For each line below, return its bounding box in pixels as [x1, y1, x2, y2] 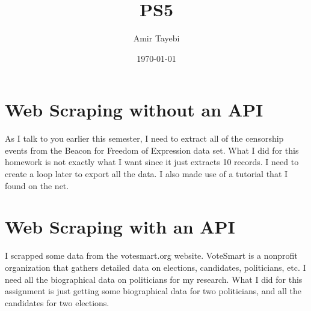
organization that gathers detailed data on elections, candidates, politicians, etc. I [5, 261, 306, 273]
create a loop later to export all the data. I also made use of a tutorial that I [5, 168, 288, 180]
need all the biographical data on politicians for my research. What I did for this [5, 273, 303, 285]
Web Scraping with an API [5, 214, 235, 239]
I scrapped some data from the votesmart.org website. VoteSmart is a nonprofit [5, 249, 298, 262]
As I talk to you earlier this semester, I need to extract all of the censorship [5, 132, 284, 145]
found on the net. [5, 179, 69, 192]
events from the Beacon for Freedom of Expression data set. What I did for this [5, 143, 299, 156]
